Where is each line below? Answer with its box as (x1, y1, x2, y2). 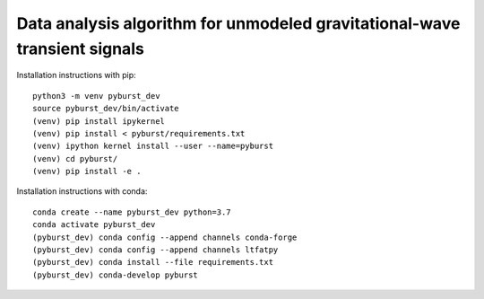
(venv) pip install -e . (32, 166, 142, 177)
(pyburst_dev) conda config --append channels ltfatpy (32, 245, 279, 255)
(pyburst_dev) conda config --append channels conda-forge (32, 232, 298, 242)
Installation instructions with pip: (16, 70, 136, 81)
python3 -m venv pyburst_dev (32, 91, 160, 101)
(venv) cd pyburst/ (32, 154, 118, 163)
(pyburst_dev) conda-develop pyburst (32, 269, 199, 280)
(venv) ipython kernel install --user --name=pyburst (32, 141, 273, 152)
